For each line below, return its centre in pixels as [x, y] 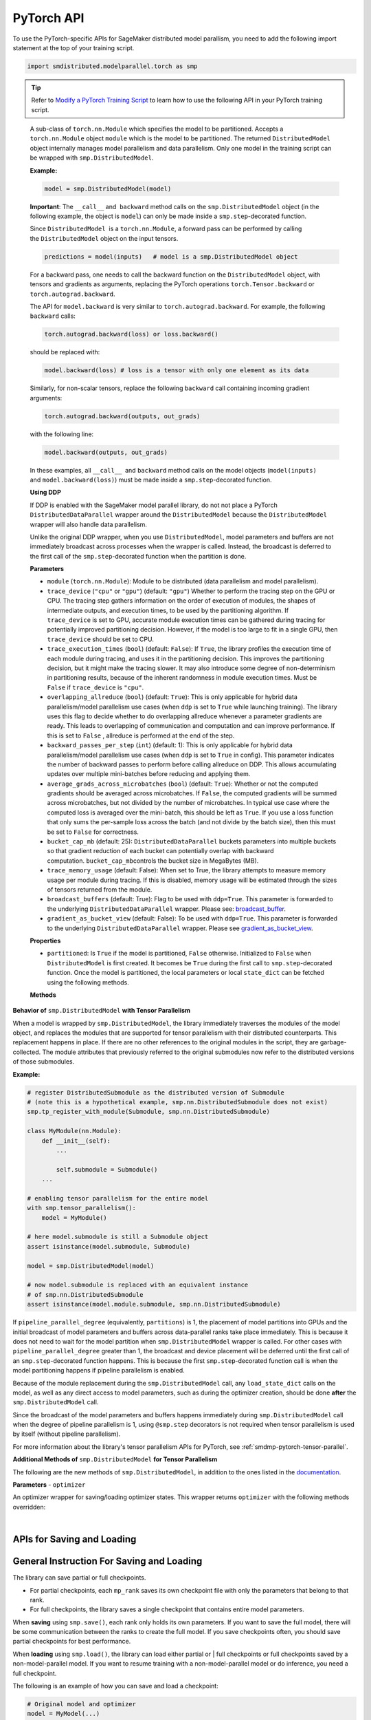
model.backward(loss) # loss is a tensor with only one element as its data [177, 370]
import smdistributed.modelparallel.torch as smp [112, 66]
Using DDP [46, 493]
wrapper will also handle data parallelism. [89, 524]
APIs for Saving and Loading [75, 1539]
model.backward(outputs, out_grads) [106, 452]
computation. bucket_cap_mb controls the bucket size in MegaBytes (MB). [153, 861]
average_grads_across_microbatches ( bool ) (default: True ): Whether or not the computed [183, 784]
